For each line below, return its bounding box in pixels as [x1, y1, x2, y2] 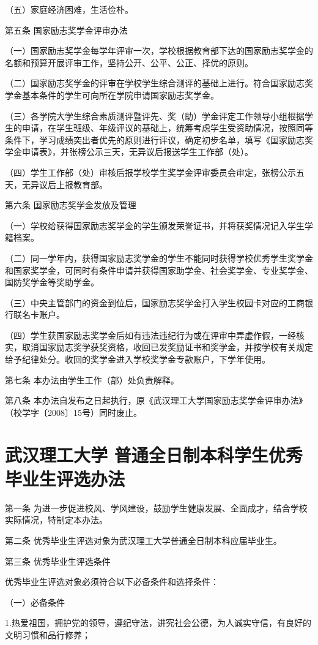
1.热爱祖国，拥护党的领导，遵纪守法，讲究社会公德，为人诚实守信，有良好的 [5, 616, 311, 629]
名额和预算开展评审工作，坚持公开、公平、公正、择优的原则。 [5, 56, 253, 69]
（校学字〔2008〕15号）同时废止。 [5, 405, 142, 418]
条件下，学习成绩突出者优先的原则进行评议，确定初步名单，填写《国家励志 [5, 133, 305, 146]
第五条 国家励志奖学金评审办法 [5, 23, 128, 36]
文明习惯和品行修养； [5, 628, 91, 641]
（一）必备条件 [5, 595, 65, 608]
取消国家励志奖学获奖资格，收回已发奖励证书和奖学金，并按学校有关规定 [21, 341, 313, 353]
